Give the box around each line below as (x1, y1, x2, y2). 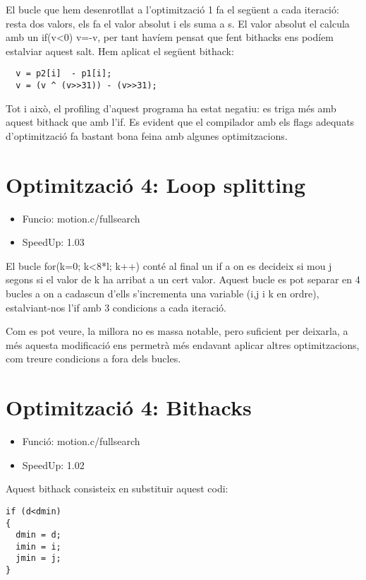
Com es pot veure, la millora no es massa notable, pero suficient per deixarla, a (6, 324, 348, 338)
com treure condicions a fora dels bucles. (6, 351, 181, 366)
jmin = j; (16, 553, 61, 564)
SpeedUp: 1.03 (22, 235, 85, 249)
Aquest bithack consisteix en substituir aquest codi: (6, 481, 228, 496)
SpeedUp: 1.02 (22, 457, 85, 472)
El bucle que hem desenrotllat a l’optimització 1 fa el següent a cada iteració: (6, 2, 339, 16)
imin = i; (16, 541, 61, 552)
